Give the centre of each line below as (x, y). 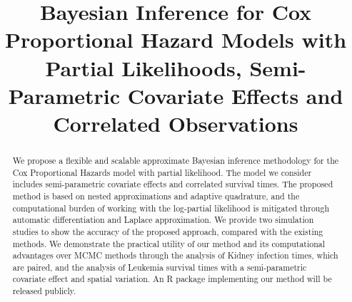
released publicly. (44, 291)
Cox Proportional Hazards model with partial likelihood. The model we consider (162, 172)
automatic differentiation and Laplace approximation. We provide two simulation (163, 220)
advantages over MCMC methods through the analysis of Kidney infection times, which (175, 255)
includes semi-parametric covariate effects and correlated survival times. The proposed (173, 184)
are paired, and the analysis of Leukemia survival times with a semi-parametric (160, 267)
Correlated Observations (176, 123)
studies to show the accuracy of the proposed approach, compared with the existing (168, 231)
